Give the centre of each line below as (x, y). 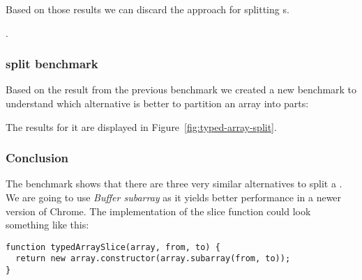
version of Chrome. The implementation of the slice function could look (158, 211)
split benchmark (52, 64)
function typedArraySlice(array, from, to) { (113, 247)
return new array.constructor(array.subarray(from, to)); (153, 259)
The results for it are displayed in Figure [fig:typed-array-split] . (141, 126)
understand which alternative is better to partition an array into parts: (157, 103)
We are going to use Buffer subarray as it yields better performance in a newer (174, 197)
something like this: (47, 225)
